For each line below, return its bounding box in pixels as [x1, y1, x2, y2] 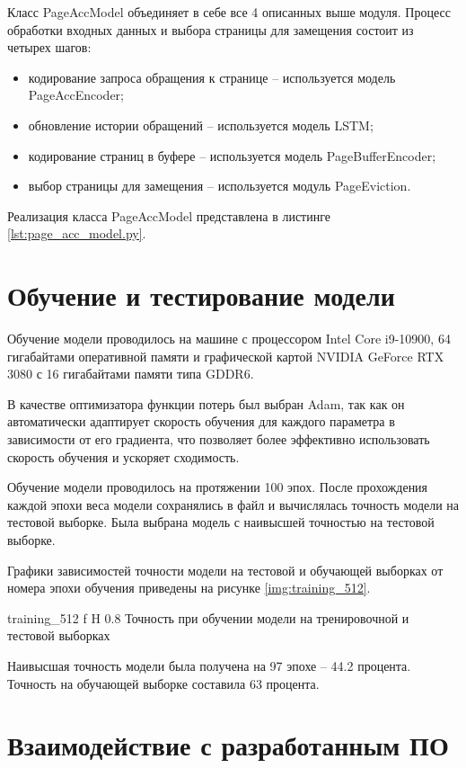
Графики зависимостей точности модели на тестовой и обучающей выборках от [7, 560, 444, 579]
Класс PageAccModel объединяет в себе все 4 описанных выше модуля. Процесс [7, 3, 451, 21]
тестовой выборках [7, 626, 110, 645]
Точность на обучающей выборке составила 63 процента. [7, 674, 320, 692]
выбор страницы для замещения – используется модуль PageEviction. [28, 176, 411, 195]
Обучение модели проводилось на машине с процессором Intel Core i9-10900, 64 [7, 329, 451, 348]
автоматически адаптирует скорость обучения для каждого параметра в [7, 412, 395, 431]
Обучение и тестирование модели [7, 277, 395, 314]
